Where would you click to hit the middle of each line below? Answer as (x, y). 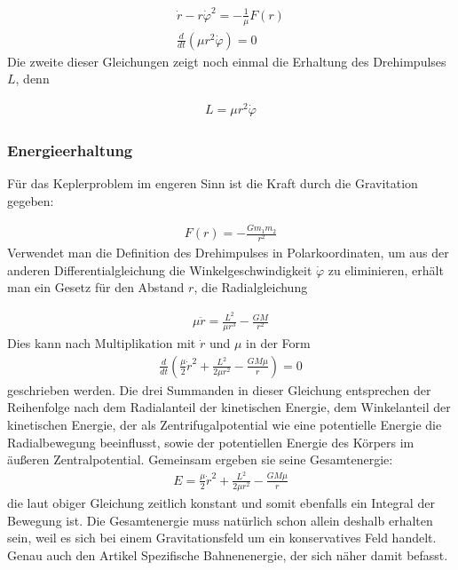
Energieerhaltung (70, 150)
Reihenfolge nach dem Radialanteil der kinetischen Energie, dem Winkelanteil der (229, 407)
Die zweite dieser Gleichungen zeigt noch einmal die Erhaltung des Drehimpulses (227, 61)
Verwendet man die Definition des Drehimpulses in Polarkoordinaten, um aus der (228, 253)
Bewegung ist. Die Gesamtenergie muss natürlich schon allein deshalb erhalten (220, 520)
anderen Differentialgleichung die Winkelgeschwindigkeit (160, 269)
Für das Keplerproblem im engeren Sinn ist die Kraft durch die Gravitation (213, 183)
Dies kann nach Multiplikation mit (102, 343)
